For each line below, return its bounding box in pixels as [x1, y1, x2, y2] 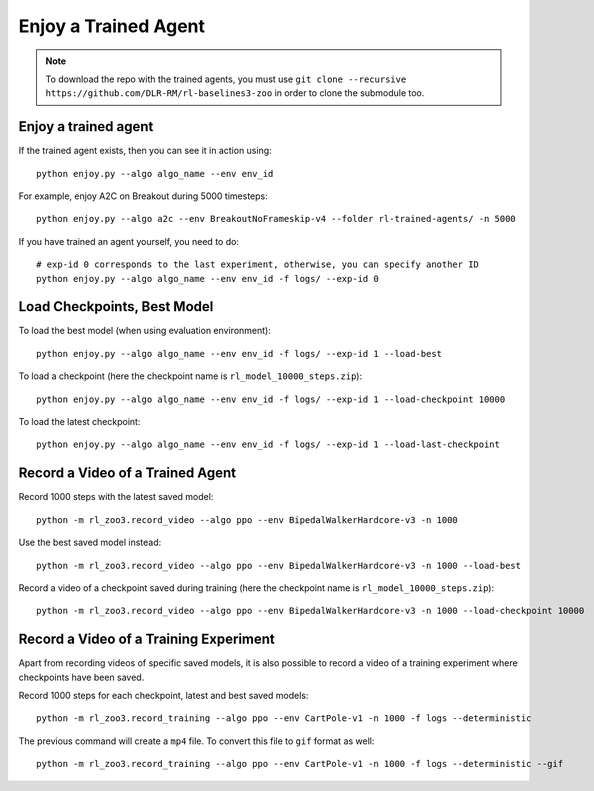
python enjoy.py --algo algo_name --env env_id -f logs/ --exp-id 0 [36, 273, 379, 284]
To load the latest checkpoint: [18, 416, 141, 428]
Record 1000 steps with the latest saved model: [18, 491, 214, 503]
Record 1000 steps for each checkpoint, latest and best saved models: [18, 689, 309, 701]
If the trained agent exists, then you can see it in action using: [18, 145, 272, 157]
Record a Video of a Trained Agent [18, 465, 237, 482]
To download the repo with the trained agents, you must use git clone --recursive [45, 73, 407, 85]
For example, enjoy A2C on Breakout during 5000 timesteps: [18, 190, 269, 202]
